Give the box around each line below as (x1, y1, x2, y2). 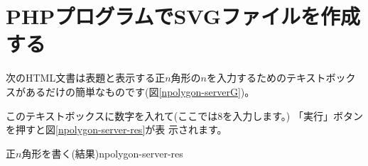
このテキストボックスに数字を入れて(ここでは (6, 108, 218, 123)
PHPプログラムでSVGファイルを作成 (6, 1, 361, 31)
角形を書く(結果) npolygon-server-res (21, 145, 183, 160)
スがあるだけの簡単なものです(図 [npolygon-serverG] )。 (6, 84, 255, 99)
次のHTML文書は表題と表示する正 (6, 70, 166, 85)
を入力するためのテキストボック (207, 70, 356, 85)
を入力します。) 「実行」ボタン (222, 108, 363, 123)
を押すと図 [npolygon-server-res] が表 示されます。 (6, 122, 227, 137)
